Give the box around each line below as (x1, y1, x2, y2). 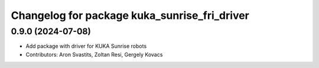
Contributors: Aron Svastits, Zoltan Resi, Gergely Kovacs (25, 51, 163, 58)
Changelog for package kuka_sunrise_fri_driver (11, 9, 249, 22)
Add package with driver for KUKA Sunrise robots (25, 43, 147, 50)
